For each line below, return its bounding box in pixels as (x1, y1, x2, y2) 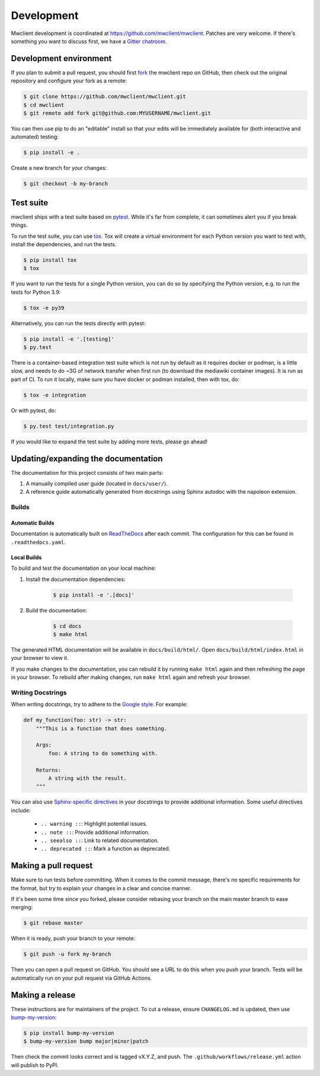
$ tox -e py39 (23, 304, 65, 311)
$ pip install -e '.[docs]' (53, 591, 135, 598)
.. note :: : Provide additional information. (40, 829, 150, 836)
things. (11, 221, 28, 228)
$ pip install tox (23, 256, 77, 264)
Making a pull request (11, 861, 93, 871)
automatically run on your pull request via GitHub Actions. (11, 974, 152, 982)
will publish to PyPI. (11, 1061, 59, 1068)
